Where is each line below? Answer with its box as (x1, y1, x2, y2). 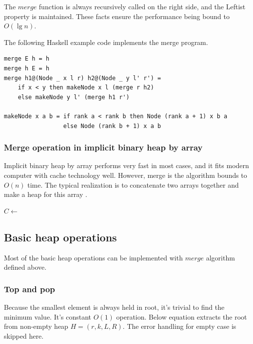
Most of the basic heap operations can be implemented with (4, 252, 183, 262)
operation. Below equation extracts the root (116, 311, 247, 322)
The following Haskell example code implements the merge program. (4, 37, 208, 47)
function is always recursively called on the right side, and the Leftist (39, 1, 246, 11)
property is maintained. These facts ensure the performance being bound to (4, 11, 230, 21)
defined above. (4, 262, 47, 272)
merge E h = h (4, 55, 50, 63)
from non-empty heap (4, 321, 68, 331)
